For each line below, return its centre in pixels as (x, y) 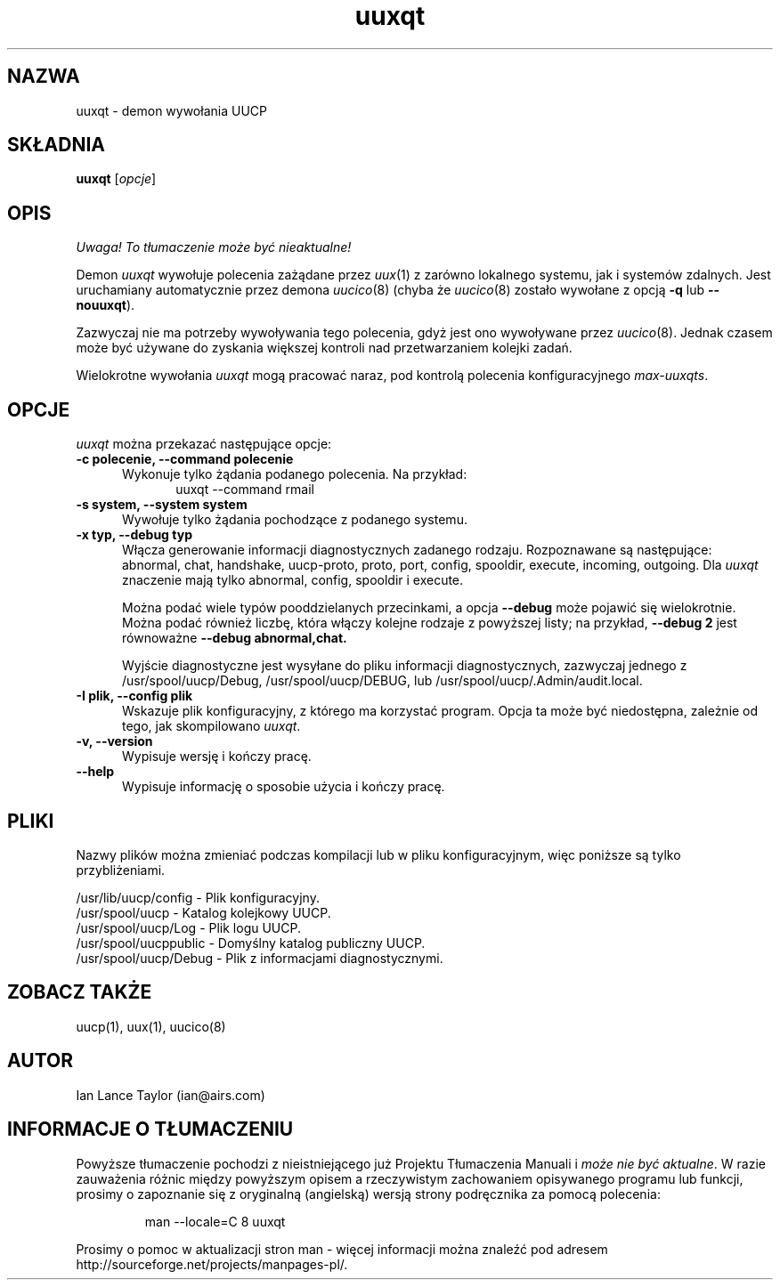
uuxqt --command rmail (245, 490)
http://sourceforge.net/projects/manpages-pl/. (212, 1264)
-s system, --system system (162, 505)
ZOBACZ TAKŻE (80, 992)
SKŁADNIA (56, 145)
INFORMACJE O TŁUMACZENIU (150, 1129)
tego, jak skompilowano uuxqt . (211, 726)
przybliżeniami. (121, 870)
